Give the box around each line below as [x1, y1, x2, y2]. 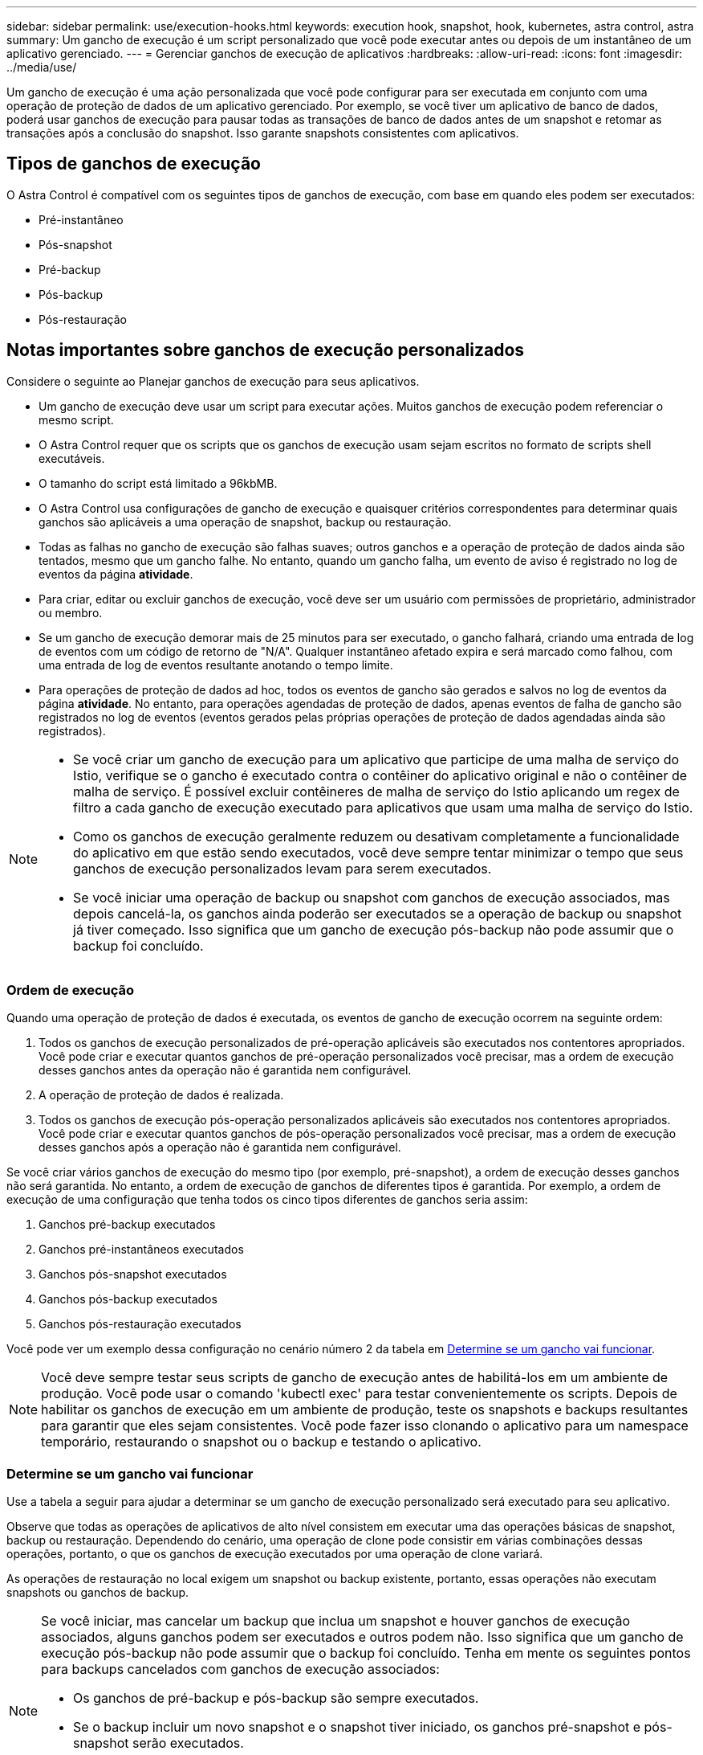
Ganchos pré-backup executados [39, 1217, 216, 1232]
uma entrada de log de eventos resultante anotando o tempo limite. [39, 657, 393, 672]
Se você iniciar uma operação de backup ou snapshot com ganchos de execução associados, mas [73, 889, 670, 906]
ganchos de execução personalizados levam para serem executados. [73, 860, 492, 877]
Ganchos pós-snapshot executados [39, 1267, 227, 1282]
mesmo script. [39, 412, 114, 427]
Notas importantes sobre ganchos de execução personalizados [6, 340, 525, 361]
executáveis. [39, 451, 105, 465]
